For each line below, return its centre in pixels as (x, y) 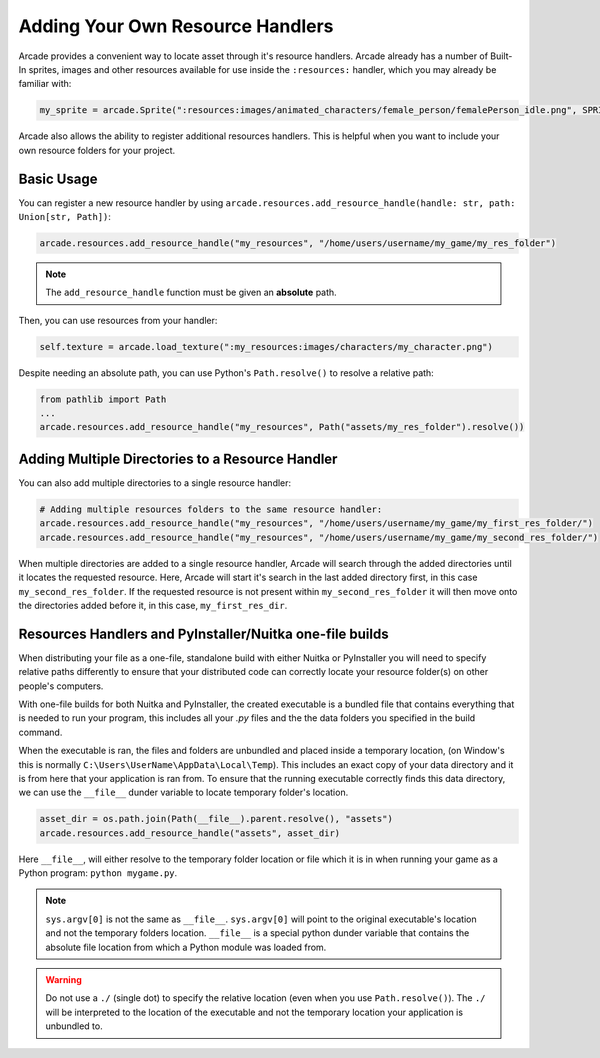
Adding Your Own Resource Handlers (176, 26)
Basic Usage (58, 178)
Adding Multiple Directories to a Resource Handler (178, 458)
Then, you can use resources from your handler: (118, 320)
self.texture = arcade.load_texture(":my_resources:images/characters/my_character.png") (266, 346)
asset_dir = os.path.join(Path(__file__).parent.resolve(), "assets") (216, 819)
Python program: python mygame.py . (98, 873)
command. (40, 732)
